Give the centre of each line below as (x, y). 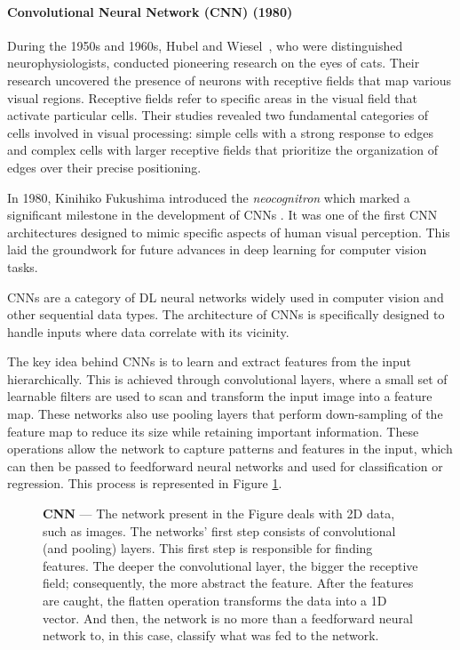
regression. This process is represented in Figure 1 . (145, 483)
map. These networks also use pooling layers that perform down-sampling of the (225, 414)
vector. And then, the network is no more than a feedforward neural (228, 618)
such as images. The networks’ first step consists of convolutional (219, 530)
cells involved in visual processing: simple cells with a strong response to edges (220, 132)
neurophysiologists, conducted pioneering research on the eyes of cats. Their (214, 63)
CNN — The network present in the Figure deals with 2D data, (219, 514)
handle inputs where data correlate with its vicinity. (148, 331)
